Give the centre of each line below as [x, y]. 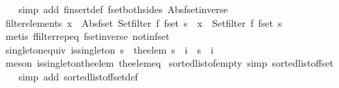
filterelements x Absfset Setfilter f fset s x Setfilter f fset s [144, 22]
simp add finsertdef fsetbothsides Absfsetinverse [123, 9]
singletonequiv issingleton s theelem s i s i [109, 49]
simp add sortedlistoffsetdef [78, 76]
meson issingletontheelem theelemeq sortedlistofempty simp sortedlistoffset [169, 63]
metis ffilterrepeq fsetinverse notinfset [87, 36]
